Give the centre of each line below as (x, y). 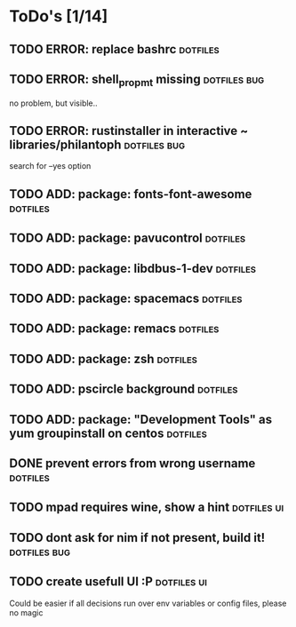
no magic (26, 612)
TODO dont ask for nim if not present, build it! (137, 538)
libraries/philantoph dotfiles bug (97, 144)
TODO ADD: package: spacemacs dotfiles (126, 298)
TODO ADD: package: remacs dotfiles (114, 329)
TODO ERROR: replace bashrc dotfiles (114, 49)
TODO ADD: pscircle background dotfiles (124, 389)
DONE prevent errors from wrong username (132, 463)
